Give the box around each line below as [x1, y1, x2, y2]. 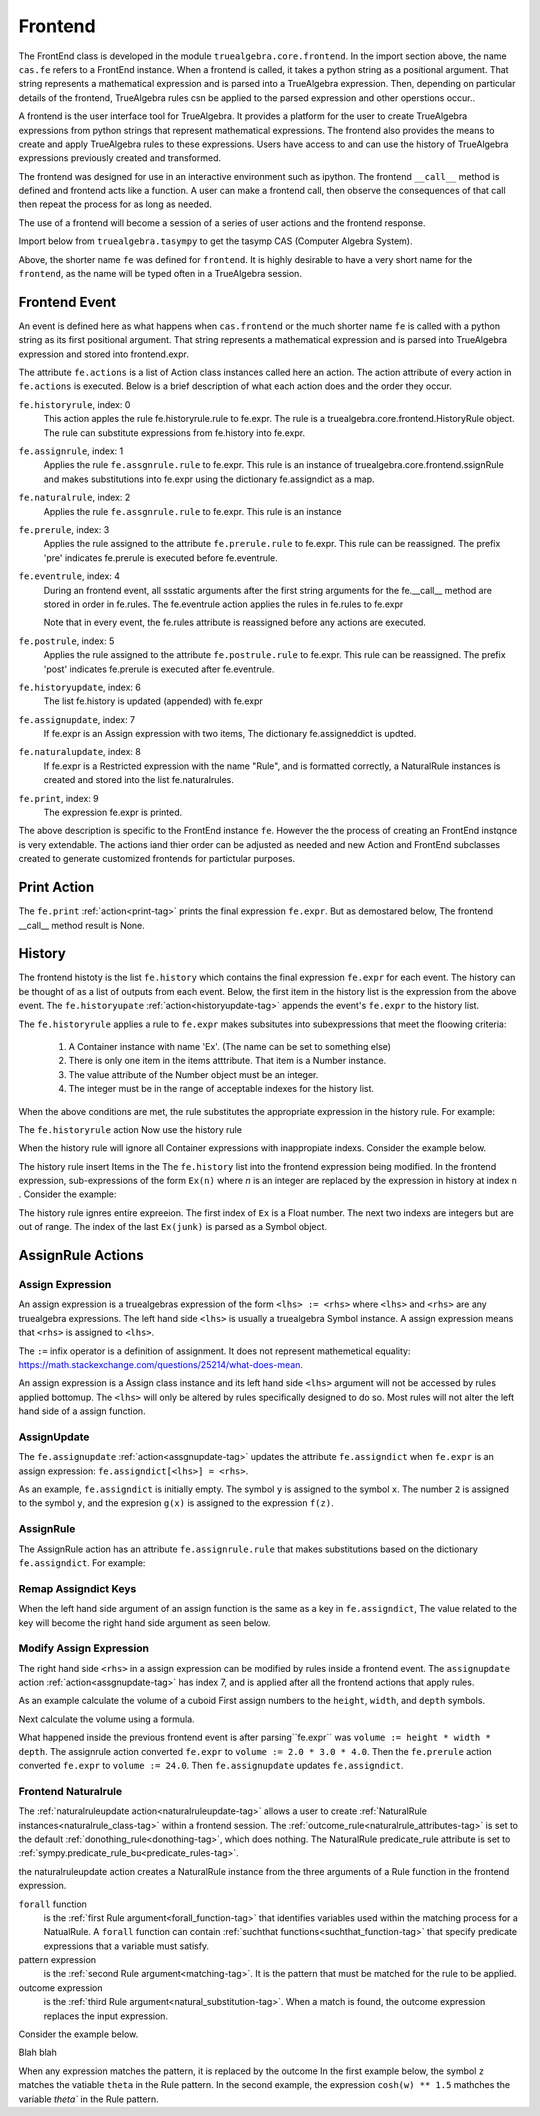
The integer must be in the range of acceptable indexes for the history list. [68, 1083, 375, 1095]
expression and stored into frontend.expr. [18, 348, 189, 360]
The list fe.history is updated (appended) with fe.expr [43, 695, 264, 707]
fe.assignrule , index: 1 [18, 445, 124, 457]
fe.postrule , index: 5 [18, 635, 115, 647]
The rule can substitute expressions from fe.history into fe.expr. [43, 426, 305, 439]
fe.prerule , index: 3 [18, 524, 110, 535]
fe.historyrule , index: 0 [18, 398, 131, 410]
